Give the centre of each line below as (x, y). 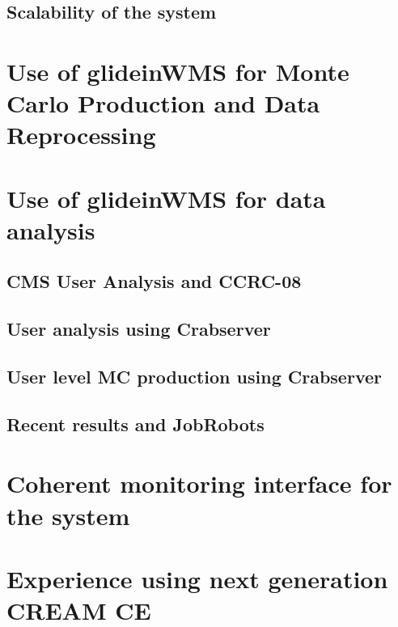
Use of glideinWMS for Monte (178, 71)
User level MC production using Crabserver (194, 377)
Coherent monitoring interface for (199, 483)
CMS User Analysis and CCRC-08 (154, 281)
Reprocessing (81, 135)
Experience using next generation (197, 578)
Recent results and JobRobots (135, 424)
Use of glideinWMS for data (166, 198)
